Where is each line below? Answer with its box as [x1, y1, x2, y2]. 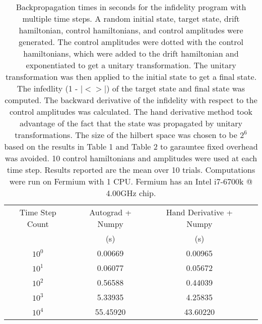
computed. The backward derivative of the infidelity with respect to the [5, 94, 257, 106]
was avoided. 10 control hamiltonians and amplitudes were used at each [5, 152, 257, 164]
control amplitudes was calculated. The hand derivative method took [9, 106, 253, 117]
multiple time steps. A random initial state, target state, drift [22, 13, 240, 24]
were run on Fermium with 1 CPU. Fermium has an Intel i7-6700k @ [9, 175, 253, 187]
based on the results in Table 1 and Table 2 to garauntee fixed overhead [4, 141, 258, 152]
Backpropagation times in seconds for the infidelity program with [16, 1, 246, 13]
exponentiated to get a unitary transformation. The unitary [26, 59, 236, 71]
